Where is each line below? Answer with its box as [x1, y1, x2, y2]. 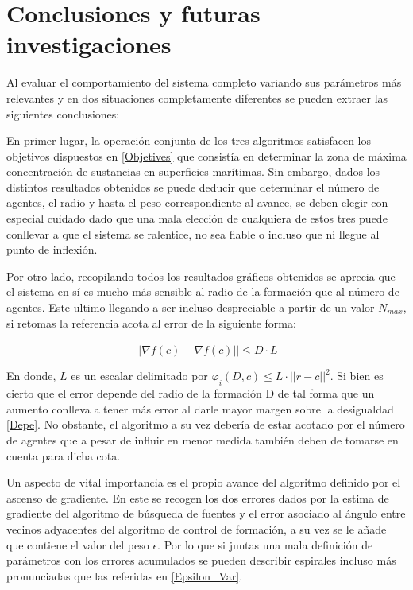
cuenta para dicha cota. [6, 447, 121, 464]
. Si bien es [330, 367, 384, 384]
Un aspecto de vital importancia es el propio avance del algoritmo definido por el [6, 474, 401, 491]
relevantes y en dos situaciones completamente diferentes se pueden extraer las [6, 89, 388, 106]
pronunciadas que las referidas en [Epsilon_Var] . [6, 567, 243, 584]
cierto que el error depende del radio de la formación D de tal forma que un [6, 385, 375, 402]
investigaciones [6, 28, 172, 60]
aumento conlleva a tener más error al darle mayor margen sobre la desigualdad [6, 400, 394, 417]
